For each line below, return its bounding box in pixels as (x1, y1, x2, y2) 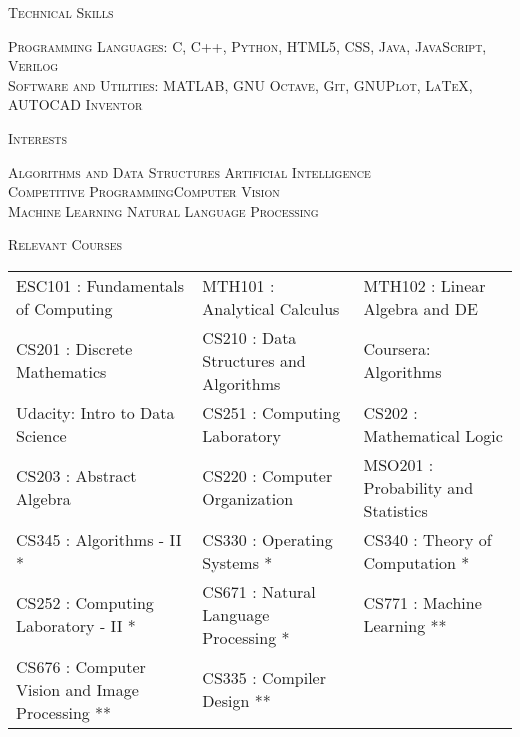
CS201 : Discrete (16, 337, 133, 361)
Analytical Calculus (202, 296, 340, 320)
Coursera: (363, 337, 431, 361)
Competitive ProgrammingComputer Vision (8, 181, 280, 202)
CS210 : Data (202, 325, 297, 349)
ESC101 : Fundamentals (16, 273, 185, 297)
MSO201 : (363, 452, 434, 476)
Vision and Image (16, 677, 139, 701)
